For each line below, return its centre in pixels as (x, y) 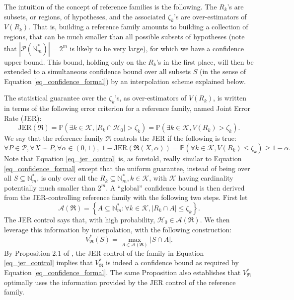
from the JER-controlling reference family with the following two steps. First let (126, 197)
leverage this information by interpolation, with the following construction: (118, 229)
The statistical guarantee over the (55, 98)
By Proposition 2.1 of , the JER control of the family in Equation (104, 252)
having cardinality (206, 178)
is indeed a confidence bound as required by (172, 262)
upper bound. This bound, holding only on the (75, 61)
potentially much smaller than (50, 187)
